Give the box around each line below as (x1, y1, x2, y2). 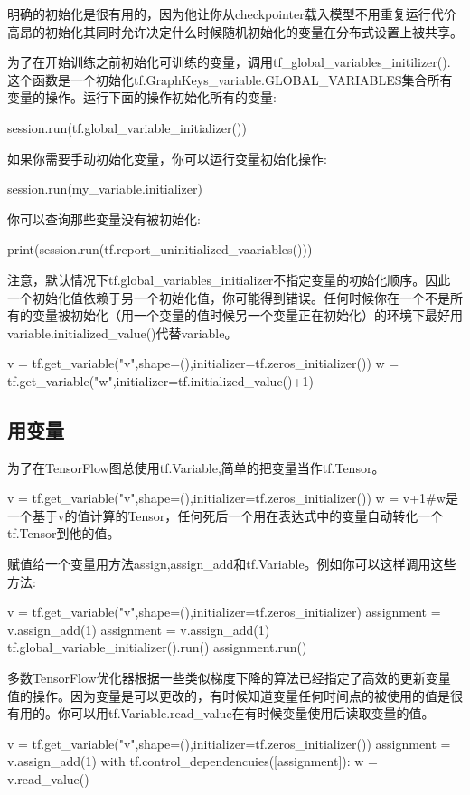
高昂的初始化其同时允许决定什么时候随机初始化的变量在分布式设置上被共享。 (7, 22, 463, 41)
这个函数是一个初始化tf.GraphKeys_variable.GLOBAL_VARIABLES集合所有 (7, 70, 453, 89)
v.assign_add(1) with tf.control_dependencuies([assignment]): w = (7, 752, 378, 771)
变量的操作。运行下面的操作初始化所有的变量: (7, 88, 277, 107)
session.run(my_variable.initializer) (7, 179, 202, 198)
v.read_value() (7, 770, 89, 789)
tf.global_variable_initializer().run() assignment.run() (7, 638, 307, 657)
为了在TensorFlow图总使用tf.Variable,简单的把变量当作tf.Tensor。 (7, 458, 385, 477)
